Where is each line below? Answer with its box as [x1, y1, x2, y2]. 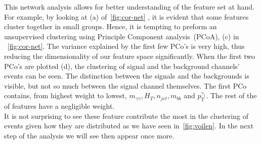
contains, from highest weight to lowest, [4, 90, 127, 101]
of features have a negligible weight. [4, 101, 115, 111]
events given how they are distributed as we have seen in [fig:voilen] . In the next [4, 120, 254, 131]
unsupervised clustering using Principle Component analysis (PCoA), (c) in [4, 31, 239, 41]
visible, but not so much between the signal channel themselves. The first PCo [4, 80, 247, 91]
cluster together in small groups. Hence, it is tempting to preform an [4, 21, 217, 32]
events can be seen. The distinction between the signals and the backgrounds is [4, 70, 249, 81]
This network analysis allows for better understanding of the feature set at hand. [4, 2, 254, 12]
